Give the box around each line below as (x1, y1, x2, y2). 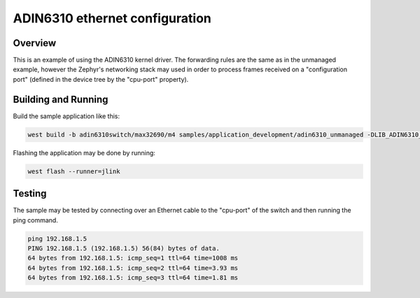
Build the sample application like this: (13, 112, 120, 120)
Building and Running (13, 93, 108, 105)
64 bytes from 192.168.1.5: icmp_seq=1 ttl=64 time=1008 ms (27, 254, 239, 262)
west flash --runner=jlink (27, 167, 120, 175)
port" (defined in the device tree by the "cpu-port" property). (13, 75, 189, 83)
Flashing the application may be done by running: (13, 148, 155, 157)
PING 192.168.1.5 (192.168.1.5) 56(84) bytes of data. (27, 244, 220, 252)
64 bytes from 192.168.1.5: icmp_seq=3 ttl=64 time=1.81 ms (27, 274, 239, 282)
